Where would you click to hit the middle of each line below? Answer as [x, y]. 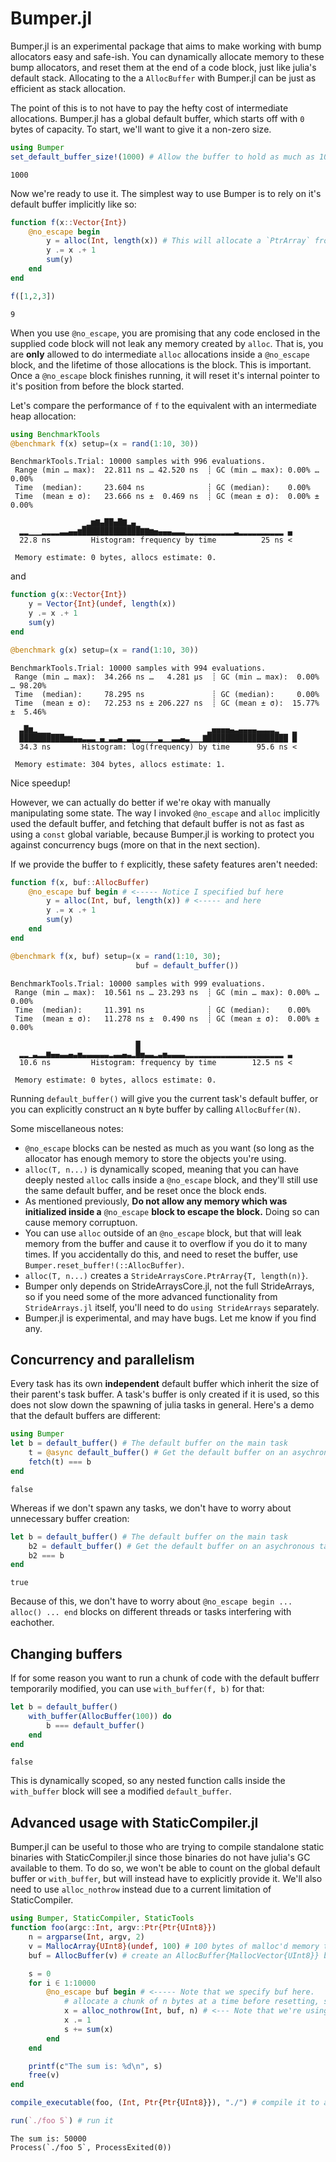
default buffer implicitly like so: [73, 204]
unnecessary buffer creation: [70, 1518]
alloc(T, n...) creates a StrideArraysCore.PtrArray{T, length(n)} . [166, 1275]
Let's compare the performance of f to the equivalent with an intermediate [163, 405]
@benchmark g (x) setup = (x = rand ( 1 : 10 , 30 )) [104, 650]
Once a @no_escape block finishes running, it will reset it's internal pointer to [165, 375]
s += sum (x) [88, 2029]
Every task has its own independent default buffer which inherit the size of [165, 1384]
